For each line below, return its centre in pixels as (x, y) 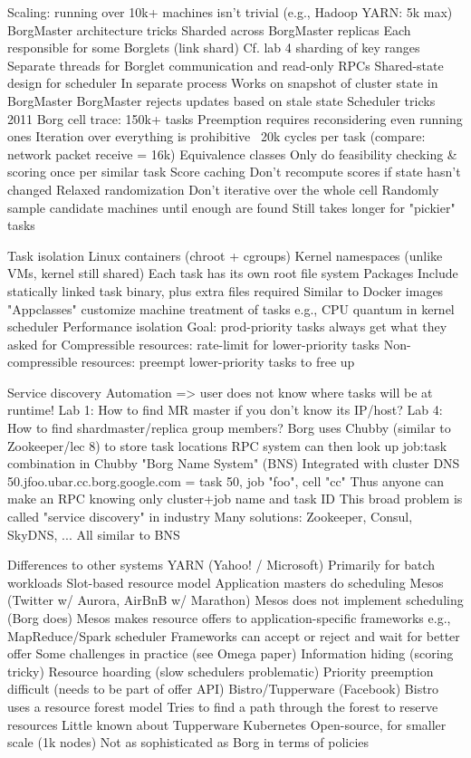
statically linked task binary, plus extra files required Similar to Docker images (226, 290)
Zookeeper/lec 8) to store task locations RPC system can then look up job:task (227, 445)
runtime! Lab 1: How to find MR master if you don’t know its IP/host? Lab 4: (225, 410)
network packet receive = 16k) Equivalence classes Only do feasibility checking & (232, 154)
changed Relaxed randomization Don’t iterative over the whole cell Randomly (223, 189)
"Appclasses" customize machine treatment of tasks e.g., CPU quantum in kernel (231, 308)
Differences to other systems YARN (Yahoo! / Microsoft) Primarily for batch (221, 565)
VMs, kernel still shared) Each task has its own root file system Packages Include (233, 273)
